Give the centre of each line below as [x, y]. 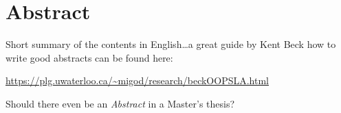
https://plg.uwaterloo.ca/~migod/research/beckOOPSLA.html [137, 80]
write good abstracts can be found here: [89, 57]
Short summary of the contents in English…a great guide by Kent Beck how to [171, 44]
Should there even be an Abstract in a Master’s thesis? [120, 103]
